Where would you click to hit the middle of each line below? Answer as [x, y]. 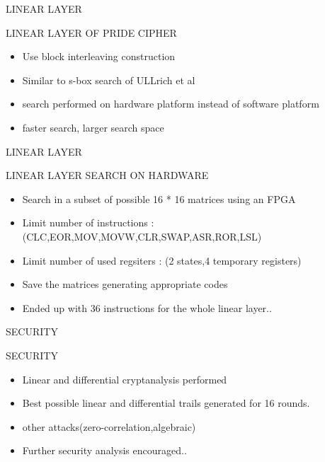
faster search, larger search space [93, 127]
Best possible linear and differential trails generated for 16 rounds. [166, 403]
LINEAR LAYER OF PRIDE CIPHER [91, 32]
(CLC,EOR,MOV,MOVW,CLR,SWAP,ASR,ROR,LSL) [142, 236]
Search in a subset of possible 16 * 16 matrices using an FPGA [159, 198]
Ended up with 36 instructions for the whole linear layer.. [147, 307]
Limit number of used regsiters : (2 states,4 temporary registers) [162, 260]
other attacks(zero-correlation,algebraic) [109, 426]
